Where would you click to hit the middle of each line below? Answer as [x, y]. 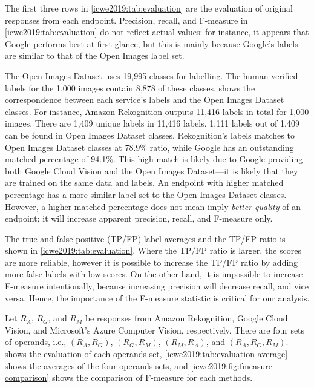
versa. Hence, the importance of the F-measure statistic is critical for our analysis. [157, 298]
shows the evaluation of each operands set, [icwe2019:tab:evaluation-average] [146, 354]
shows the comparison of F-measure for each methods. [152, 377]
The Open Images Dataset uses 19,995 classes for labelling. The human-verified [152, 75]
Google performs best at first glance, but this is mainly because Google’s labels [152, 43]
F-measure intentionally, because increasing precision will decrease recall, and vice [157, 286]
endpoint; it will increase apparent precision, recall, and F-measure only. [139, 218]
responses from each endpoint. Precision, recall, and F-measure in [126, 20]
